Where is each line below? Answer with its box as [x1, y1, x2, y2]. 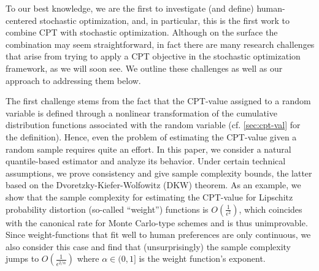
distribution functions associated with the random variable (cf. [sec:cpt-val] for [6, 118, 301, 131]
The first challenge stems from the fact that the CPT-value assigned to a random [6, 94, 311, 107]
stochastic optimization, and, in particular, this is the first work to [39, 13, 290, 26]
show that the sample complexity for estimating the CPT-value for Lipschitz [6, 190, 293, 203]
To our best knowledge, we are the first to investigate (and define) [6, 2, 254, 14]
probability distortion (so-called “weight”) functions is [6, 202, 209, 215]
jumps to [6, 252, 39, 265]
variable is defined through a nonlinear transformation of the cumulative [6, 106, 277, 119]
